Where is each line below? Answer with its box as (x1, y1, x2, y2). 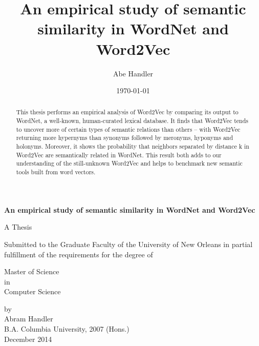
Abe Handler (113, 68, 154, 78)
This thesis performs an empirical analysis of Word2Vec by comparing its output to (16, 108, 239, 116)
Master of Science (4, 266, 59, 277)
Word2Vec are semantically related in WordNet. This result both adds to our (16, 150, 222, 159)
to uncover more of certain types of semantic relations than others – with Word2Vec (16, 125, 241, 133)
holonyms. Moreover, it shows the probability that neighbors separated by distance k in (16, 142, 249, 151)
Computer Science (4, 286, 61, 297)
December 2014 (4, 333, 52, 344)
